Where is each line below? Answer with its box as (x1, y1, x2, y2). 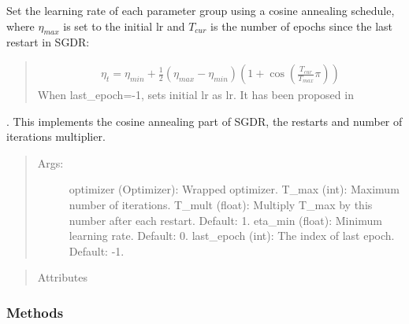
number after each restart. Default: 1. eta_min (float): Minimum (69, 212, 382, 228)
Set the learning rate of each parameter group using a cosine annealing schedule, (6, 2, 395, 18)
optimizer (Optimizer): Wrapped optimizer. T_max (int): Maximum (69, 181, 400, 197)
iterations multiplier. (6, 128, 106, 145)
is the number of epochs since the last (210, 17, 393, 34)
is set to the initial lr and (63, 17, 185, 34)
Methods (6, 302, 64, 322)
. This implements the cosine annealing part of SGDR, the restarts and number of (6, 112, 403, 129)
